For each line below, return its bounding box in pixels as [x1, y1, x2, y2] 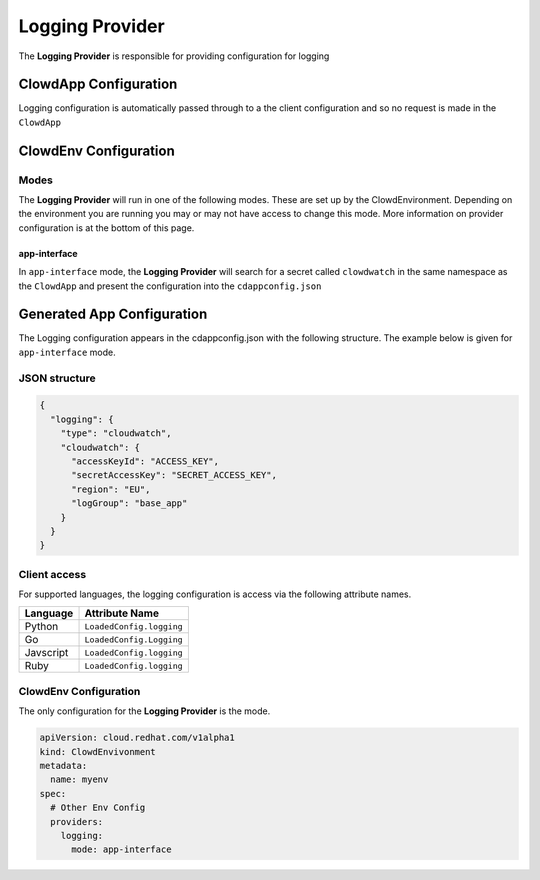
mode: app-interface [71, 844, 172, 855]
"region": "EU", [71, 483, 151, 495]
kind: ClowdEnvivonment [39, 746, 157, 757]
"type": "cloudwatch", [60, 428, 172, 439]
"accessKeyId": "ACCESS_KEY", [71, 455, 220, 467]
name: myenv [50, 774, 109, 785]
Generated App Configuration [18, 306, 208, 323]
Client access [18, 567, 87, 581]
